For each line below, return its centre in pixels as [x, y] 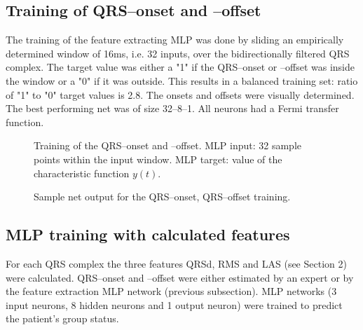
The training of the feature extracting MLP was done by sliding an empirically [175, 40]
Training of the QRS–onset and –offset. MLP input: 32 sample [167, 145]
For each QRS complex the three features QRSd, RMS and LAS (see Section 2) [176, 263]
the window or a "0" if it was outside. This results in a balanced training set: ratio [182, 80]
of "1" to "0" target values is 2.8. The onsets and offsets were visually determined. [180, 94]
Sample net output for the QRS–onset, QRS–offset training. [162, 197]
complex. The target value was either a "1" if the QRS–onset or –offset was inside [180, 67]
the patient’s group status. [62, 318]
